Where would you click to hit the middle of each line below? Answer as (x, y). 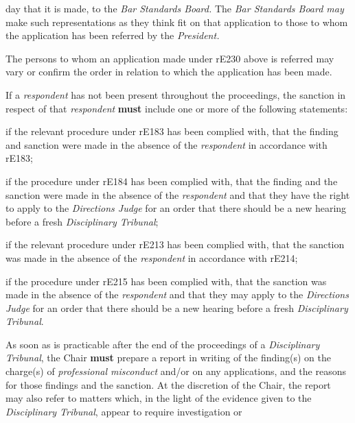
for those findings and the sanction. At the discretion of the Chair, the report (168, 384)
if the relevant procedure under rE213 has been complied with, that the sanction (175, 244)
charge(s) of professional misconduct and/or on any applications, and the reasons (176, 371)
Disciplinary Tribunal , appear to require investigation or (124, 411)
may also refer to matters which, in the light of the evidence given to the (159, 398)
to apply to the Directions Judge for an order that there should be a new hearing (176, 208)
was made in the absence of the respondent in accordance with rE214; (152, 257)
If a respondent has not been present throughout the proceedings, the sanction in (176, 94)
